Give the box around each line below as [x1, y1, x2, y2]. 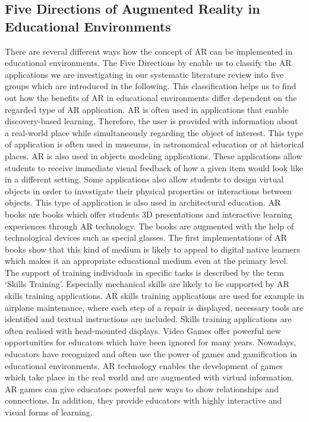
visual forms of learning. [5, 406, 93, 418]
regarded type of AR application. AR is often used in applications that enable [5, 103, 289, 115]
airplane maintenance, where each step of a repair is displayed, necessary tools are [5, 301, 304, 313]
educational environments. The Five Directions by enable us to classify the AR [5, 56, 292, 69]
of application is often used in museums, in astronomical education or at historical [5, 138, 304, 150]
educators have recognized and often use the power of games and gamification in [5, 348, 297, 360]
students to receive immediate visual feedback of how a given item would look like [5, 161, 303, 174]
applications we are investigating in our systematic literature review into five [5, 68, 284, 80]
